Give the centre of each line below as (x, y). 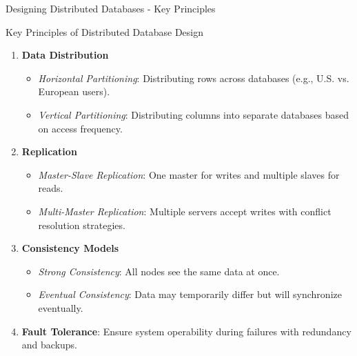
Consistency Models (70, 248)
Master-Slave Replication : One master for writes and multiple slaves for (189, 174)
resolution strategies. (82, 225)
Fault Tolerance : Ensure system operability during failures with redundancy (186, 331)
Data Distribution (65, 55)
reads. (51, 188)
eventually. (61, 307)
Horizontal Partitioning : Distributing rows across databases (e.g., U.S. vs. (194, 78)
